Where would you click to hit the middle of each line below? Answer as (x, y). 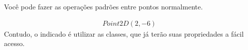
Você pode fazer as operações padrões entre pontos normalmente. (104, 6)
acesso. (14, 43)
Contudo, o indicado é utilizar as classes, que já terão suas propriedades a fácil (124, 33)
